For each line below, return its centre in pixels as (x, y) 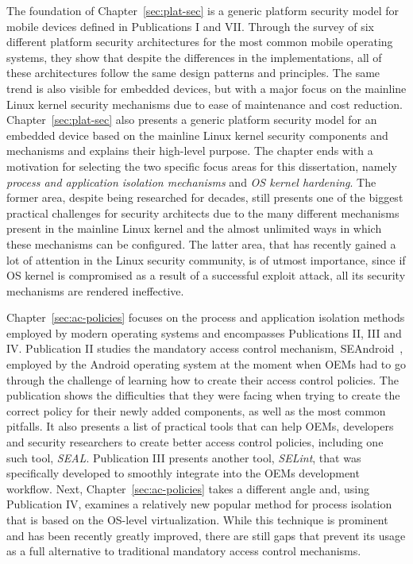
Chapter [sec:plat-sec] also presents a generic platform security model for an (192, 120)
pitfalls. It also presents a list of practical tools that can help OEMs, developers (200, 426)
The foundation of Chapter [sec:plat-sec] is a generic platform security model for (203, 10)
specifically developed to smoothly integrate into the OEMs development (183, 473)
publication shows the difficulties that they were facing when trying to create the (203, 395)
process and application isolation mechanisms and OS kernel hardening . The (191, 182)
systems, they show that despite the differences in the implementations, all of (194, 57)
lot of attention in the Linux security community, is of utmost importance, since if (206, 259)
